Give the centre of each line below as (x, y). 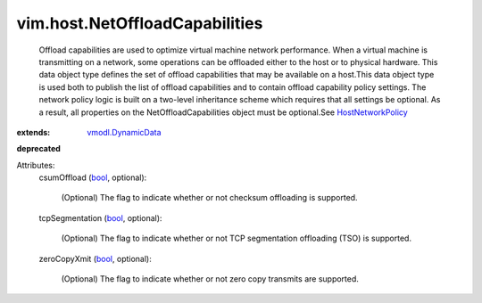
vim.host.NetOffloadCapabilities (140, 23)
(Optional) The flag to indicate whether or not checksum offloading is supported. (209, 198)
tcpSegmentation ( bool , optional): (100, 217)
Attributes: (36, 165)
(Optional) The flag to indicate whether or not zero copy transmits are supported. (210, 279)
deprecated (39, 149)
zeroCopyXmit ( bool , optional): (95, 258)
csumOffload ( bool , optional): (93, 177)
